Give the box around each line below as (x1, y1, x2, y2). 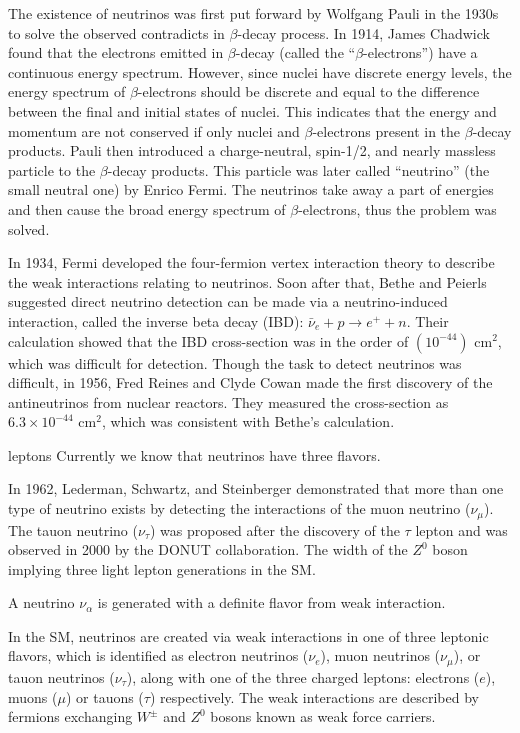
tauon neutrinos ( (8, 666, 115, 687)
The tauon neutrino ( (8, 519, 138, 540)
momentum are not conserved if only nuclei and (8, 120, 300, 141)
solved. (8, 218, 50, 239)
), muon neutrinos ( (320, 645, 441, 666)
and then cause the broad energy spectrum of (8, 198, 286, 219)
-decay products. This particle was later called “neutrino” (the (107, 159, 490, 180)
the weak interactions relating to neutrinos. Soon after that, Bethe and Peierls (8, 271, 487, 292)
